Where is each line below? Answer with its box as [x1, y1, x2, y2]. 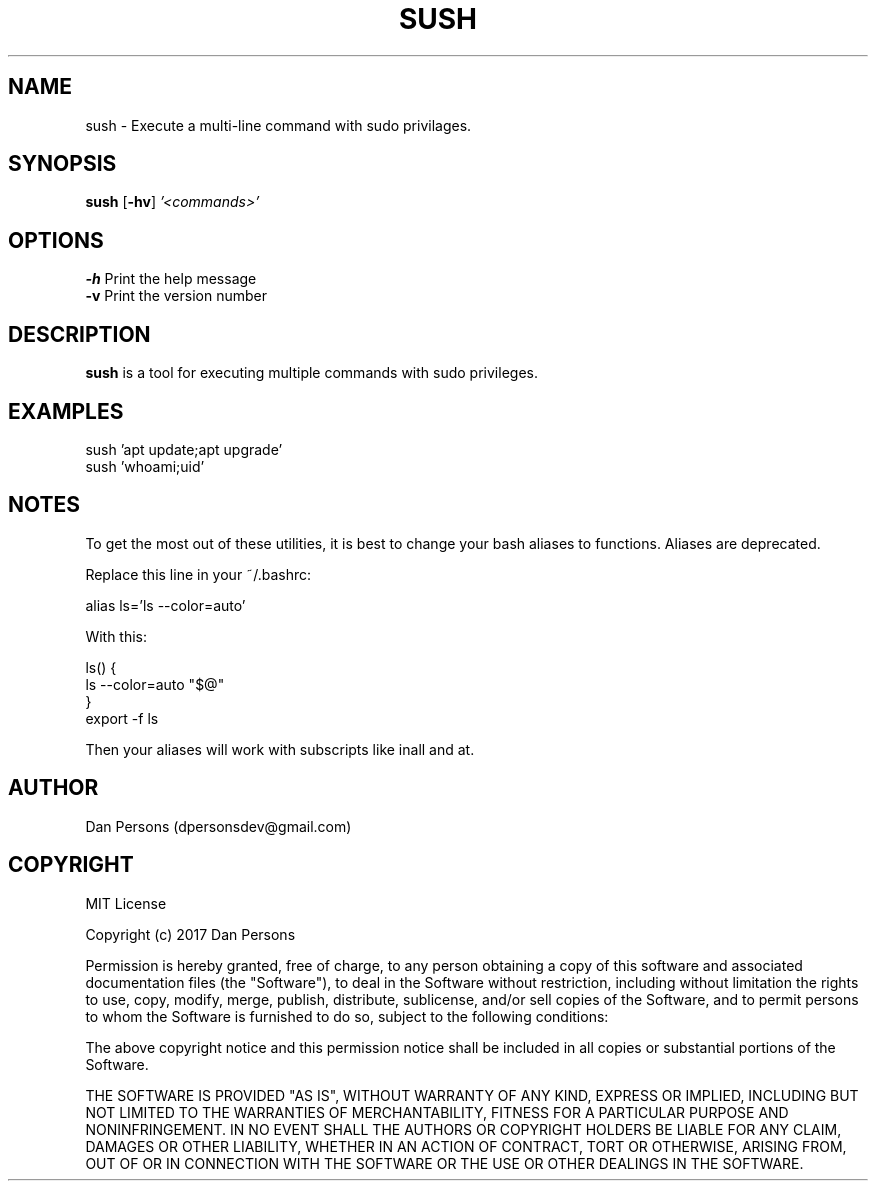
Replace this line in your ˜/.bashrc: [85, 565, 311, 583]
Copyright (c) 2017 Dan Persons [85, 925, 296, 943]
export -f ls [85, 709, 159, 727]
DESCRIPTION [8, 321, 151, 347]
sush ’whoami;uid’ [85, 457, 205, 475]
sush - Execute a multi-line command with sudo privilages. [85, 116, 472, 134]
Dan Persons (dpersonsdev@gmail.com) [85, 817, 352, 835]
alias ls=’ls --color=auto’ [85, 596, 246, 614]
